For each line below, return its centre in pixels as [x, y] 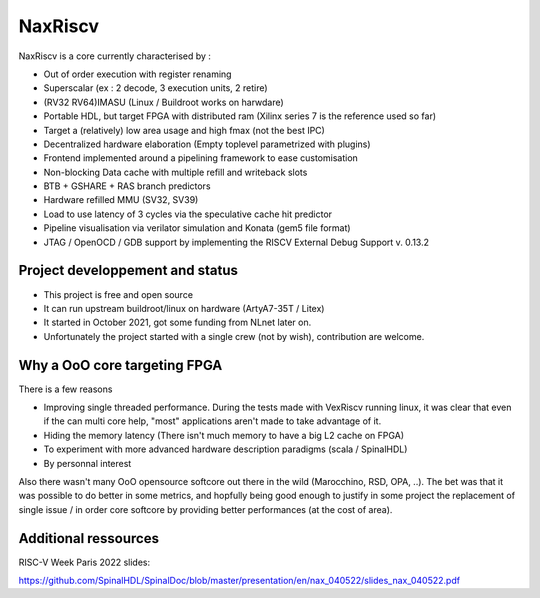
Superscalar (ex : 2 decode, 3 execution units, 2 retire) [156, 88]
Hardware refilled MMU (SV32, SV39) [121, 200]
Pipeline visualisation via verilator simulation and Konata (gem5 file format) [197, 228]
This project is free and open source [118, 294]
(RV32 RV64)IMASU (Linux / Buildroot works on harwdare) [163, 102]
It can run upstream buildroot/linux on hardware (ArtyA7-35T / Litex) [184, 308]
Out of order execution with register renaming [137, 74]
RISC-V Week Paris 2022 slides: [84, 562]
